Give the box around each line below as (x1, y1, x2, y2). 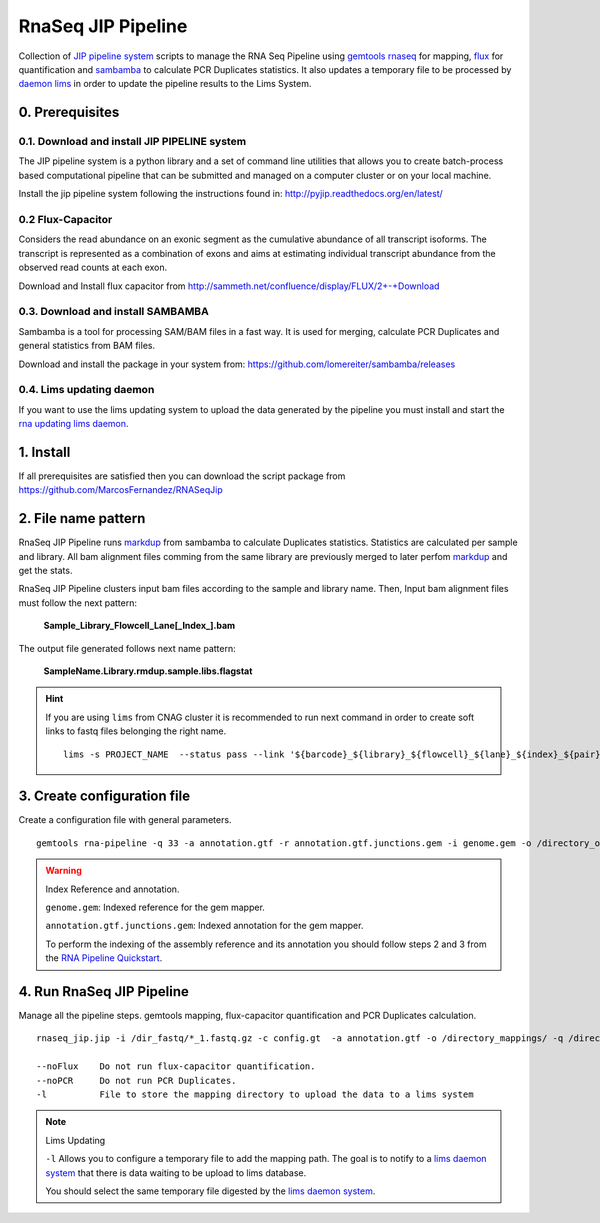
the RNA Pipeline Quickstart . (45, 952, 163, 964)
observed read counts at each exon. (18, 261, 168, 274)
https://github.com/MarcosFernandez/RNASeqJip (18, 484, 224, 496)
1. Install (18, 443, 71, 460)
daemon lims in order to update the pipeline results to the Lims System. (18, 78, 312, 90)
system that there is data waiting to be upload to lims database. (45, 1166, 307, 1179)
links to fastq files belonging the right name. (45, 725, 227, 737)
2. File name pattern (18, 510, 146, 527)
